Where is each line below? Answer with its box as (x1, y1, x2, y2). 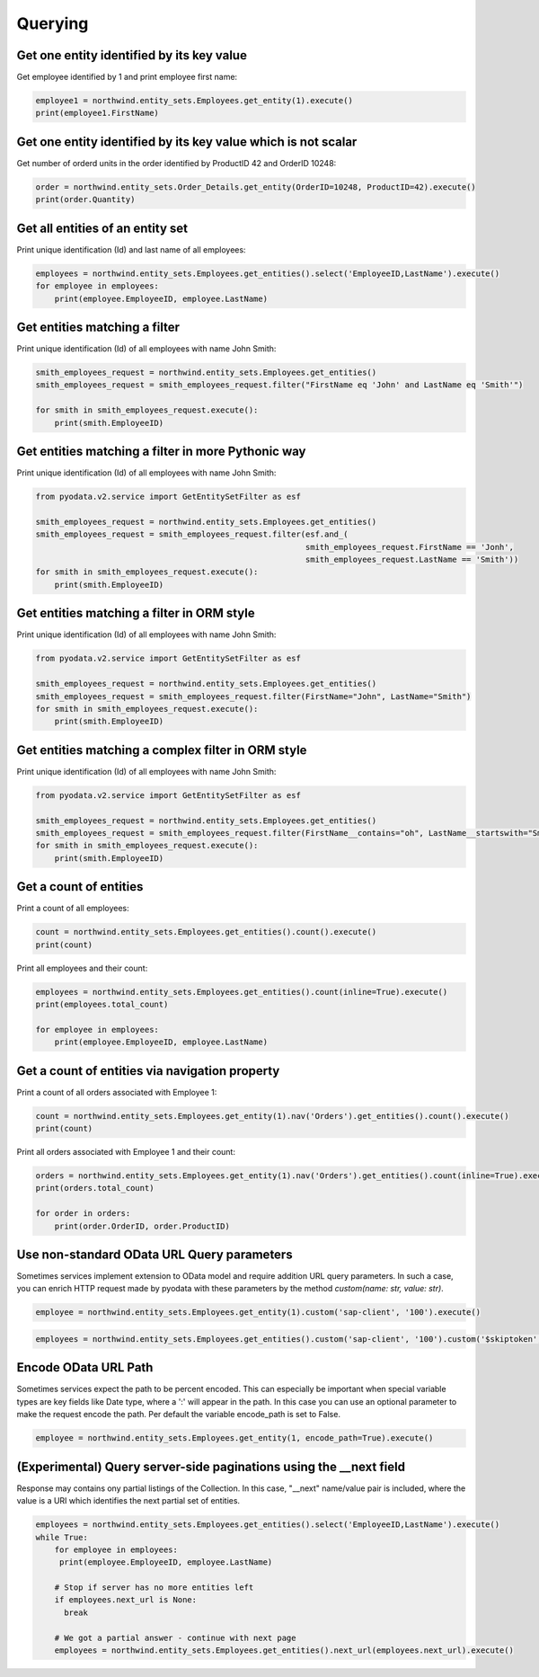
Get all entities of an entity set (16, 220, 189, 235)
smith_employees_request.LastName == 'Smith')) (305, 555, 519, 565)
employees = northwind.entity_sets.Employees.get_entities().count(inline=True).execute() (35, 987, 448, 997)
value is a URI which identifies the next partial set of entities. (16, 1495, 241, 1506)
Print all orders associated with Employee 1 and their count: (16, 1146, 235, 1157)
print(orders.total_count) (35, 1183, 155, 1193)
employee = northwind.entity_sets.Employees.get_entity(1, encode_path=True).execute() (35, 1433, 434, 1443)
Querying (16, 13, 89, 33)
